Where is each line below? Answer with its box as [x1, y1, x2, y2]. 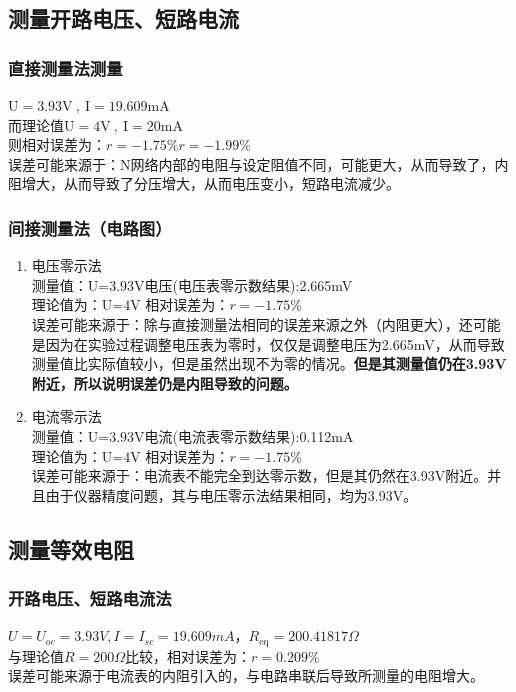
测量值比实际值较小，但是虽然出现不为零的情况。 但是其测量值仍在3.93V [31, 353, 507, 374]
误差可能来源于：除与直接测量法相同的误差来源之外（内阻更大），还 [31, 313, 473, 334]
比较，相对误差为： [125, 645, 252, 666]
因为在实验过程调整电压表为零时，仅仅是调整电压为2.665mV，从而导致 [45, 333, 505, 354]
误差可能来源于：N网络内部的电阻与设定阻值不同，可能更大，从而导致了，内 [8, 153, 509, 174]
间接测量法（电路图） [8, 215, 172, 240]
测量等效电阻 [8, 533, 134, 564]
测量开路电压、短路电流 [8, 3, 239, 34]
